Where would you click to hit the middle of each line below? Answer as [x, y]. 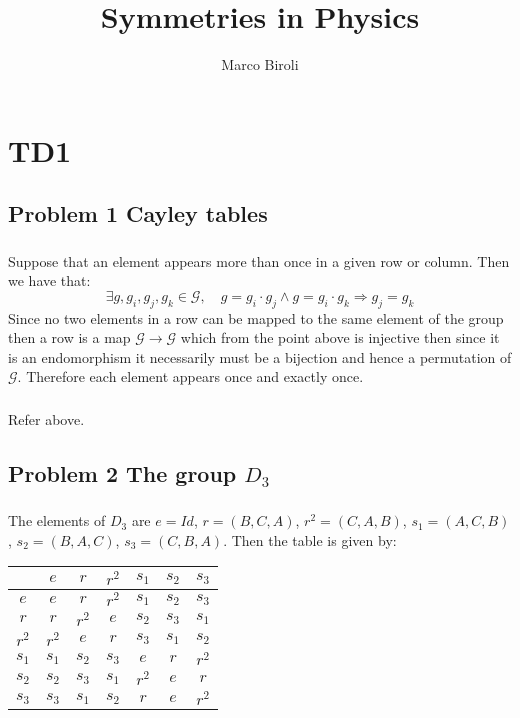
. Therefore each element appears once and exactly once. [190, 376]
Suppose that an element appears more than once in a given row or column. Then [259, 260]
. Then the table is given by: [310, 539]
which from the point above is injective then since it [340, 337]
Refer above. [46, 418]
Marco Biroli [260, 64]
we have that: [49, 280]
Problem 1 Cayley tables [138, 213]
